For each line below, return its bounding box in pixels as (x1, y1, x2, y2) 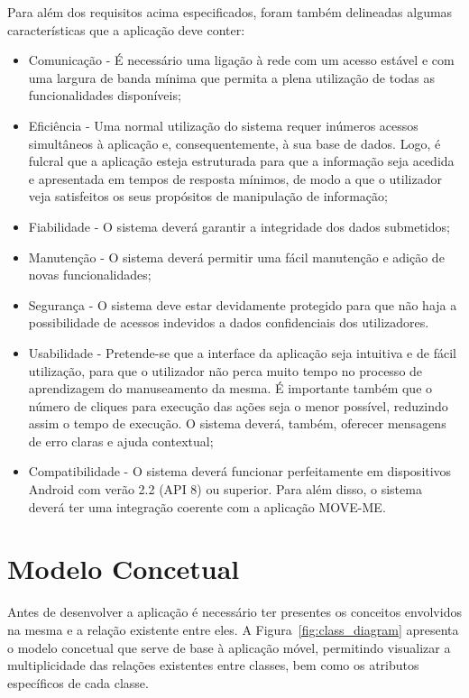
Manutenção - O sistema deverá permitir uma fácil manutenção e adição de (28, 247, 445, 266)
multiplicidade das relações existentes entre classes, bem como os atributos (7, 656, 419, 675)
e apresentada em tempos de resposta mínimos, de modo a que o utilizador (28, 169, 442, 188)
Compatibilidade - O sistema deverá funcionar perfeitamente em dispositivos (28, 462, 452, 481)
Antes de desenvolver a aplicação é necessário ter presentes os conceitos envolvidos (7, 602, 462, 621)
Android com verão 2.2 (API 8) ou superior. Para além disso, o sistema (28, 480, 422, 499)
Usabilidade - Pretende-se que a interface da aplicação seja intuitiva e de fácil (28, 343, 456, 362)
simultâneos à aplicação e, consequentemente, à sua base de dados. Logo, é (28, 133, 441, 152)
